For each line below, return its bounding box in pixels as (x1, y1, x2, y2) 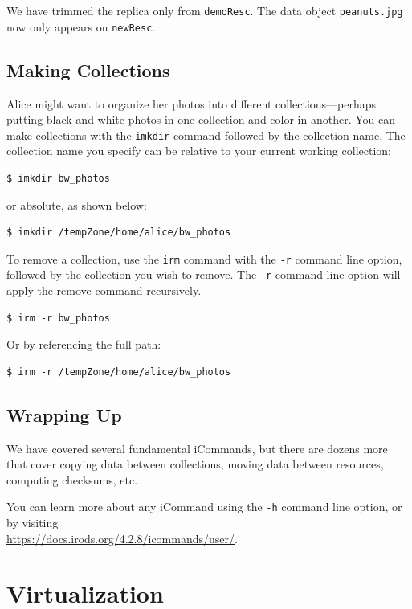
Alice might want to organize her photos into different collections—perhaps (6, 95, 377, 112)
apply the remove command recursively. (6, 282, 202, 299)
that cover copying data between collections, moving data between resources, (6, 456, 384, 472)
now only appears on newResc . (6, 18, 156, 35)
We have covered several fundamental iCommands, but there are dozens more (6, 439, 388, 456)
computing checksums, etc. (6, 471, 138, 488)
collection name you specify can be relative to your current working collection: (6, 142, 391, 159)
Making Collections (6, 57, 170, 82)
